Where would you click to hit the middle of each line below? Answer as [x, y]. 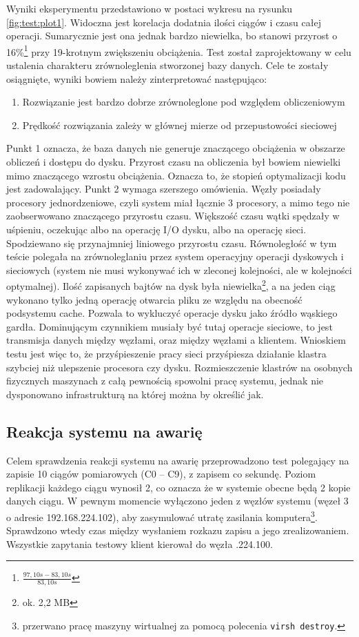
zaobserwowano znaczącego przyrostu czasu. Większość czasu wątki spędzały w [173, 216]
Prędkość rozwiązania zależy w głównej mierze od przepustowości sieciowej [179, 125]
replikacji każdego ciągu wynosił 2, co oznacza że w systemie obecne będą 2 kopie [178, 487]
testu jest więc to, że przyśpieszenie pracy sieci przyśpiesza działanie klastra [166, 353]
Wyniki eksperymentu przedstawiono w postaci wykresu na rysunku [150, 8]
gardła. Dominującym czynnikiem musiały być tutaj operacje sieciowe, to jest [170, 326]
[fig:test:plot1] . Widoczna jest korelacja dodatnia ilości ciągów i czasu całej [164, 22]
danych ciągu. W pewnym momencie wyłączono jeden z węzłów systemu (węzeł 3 [177, 501]
